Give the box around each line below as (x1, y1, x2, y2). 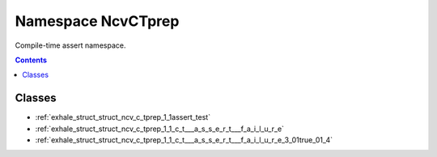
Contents (15, 55, 48, 65)
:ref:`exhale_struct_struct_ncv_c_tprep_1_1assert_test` (35, 112, 210, 122)
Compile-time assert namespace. (15, 40, 126, 50)
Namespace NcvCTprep (15, 12, 180, 30)
